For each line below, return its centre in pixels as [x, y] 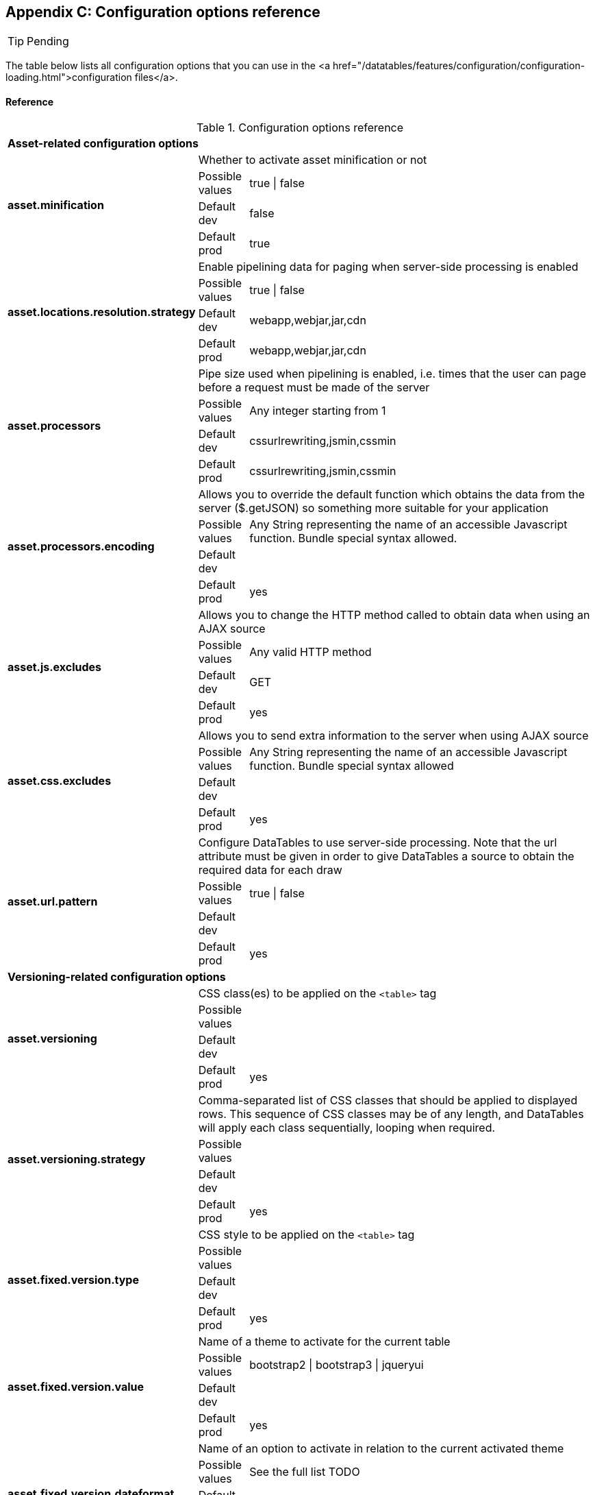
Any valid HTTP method [311, 652]
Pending [48, 41]
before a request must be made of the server [314, 387]
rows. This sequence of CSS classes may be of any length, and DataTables [391, 1114]
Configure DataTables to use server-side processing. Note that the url [378, 842]
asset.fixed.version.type [73, 1279]
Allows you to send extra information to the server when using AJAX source [393, 735]
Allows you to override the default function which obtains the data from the [392, 494]
